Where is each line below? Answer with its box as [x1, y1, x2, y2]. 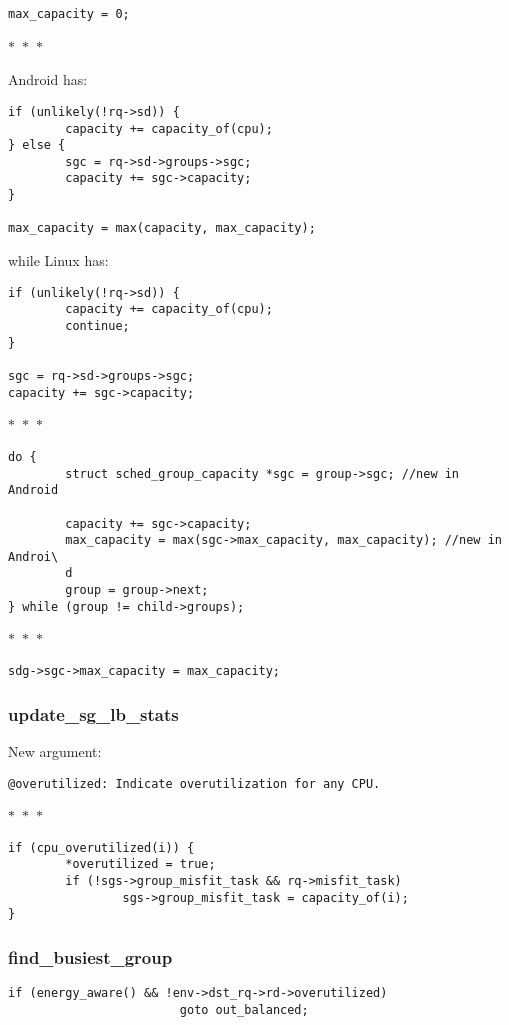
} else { [8, 138, 66, 153]
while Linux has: [8, 250, 109, 271]
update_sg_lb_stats [8, 701, 179, 726]
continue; [65, 319, 130, 333]
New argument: [8, 740, 102, 761]
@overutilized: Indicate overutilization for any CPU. [8, 776, 381, 791]
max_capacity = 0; [8, 7, 130, 21]
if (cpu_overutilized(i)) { [8, 840, 195, 855]
